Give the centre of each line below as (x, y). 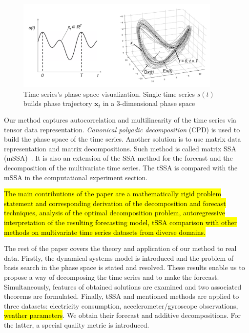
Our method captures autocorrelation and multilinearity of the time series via (120, 120)
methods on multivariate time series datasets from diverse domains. (105, 232)
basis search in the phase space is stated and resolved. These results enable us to (124, 267)
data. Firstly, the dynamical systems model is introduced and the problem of (119, 258)
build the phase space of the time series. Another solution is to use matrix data (123, 139)
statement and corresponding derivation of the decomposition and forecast (115, 203)
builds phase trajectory (58, 103)
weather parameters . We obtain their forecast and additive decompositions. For (122, 315)
